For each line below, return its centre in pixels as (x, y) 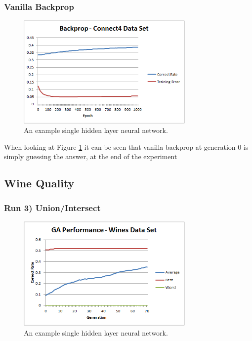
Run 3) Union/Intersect (52, 207)
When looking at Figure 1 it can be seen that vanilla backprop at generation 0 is (126, 147)
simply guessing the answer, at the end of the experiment (91, 156)
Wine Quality (39, 183)
